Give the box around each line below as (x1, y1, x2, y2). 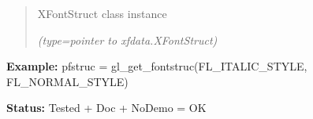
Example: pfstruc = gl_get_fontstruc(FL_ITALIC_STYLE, (6, 58, 307, 74)
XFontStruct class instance (37, 5, 167, 21)
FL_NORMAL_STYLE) (6, 73, 129, 89)
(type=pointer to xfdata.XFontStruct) (37, 31, 218, 48)
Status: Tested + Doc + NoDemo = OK (6, 99, 207, 116)
